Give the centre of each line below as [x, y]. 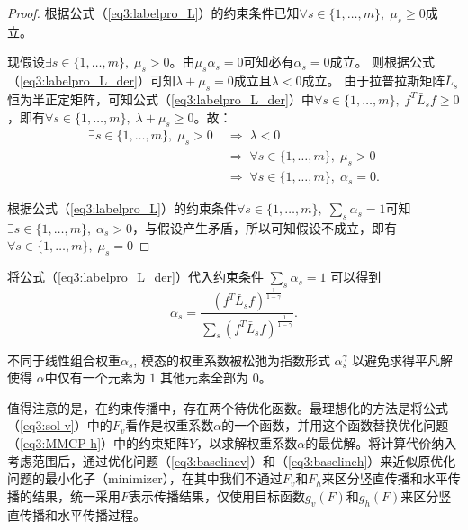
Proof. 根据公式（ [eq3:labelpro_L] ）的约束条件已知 [153, 13]
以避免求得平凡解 [403, 359]
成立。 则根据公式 [382, 62]
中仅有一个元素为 [95, 377]
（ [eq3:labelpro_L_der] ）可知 [91, 81]
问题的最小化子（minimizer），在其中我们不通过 [145, 478]
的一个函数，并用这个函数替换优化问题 [335, 425]
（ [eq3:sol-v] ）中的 [60, 425]
